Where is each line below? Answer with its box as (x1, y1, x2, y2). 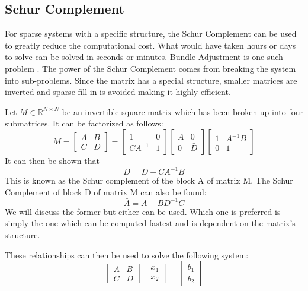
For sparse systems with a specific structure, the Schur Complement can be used (5, 27, 297, 40)
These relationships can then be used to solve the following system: (5, 248, 249, 261)
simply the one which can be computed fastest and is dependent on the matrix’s (5, 217, 296, 229)
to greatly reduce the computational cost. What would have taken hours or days (5, 39, 296, 51)
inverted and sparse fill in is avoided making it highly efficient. (5, 86, 231, 98)
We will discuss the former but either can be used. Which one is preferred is (5, 205, 281, 217)
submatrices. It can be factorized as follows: (5, 117, 163, 129)
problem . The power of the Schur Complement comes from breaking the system (5, 62, 296, 74)
